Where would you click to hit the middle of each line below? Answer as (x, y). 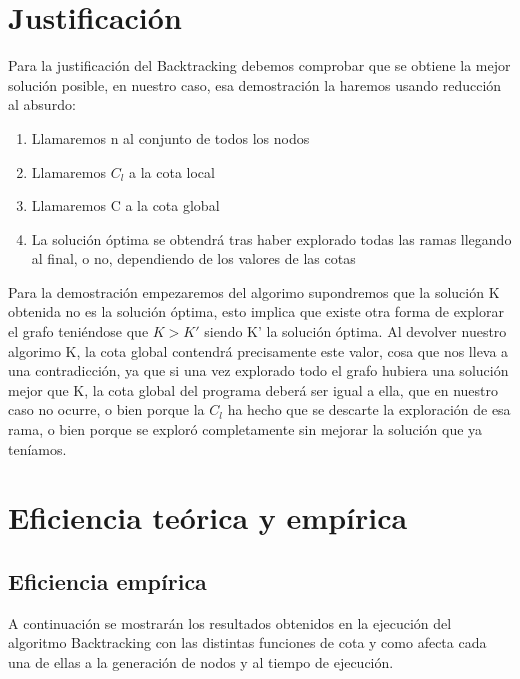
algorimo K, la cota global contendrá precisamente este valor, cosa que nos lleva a (258, 350)
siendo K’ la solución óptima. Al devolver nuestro (355, 331)
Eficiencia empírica (107, 580)
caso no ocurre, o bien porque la (106, 409)
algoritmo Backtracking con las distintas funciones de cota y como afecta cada (247, 642)
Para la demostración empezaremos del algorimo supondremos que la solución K (254, 291)
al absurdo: (42, 104)
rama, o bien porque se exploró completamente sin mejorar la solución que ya (245, 429)
